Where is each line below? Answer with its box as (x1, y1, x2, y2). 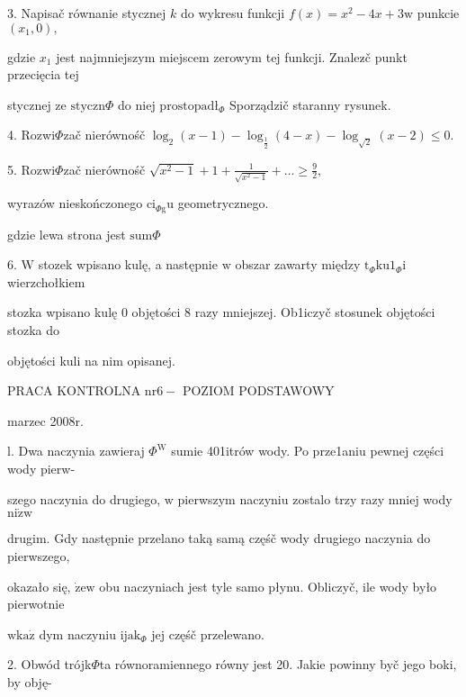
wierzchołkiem (7, 272, 85, 291)
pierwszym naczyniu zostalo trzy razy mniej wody (177, 489, 453, 508)
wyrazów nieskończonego (7, 194, 143, 213)
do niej (118, 95, 156, 113)
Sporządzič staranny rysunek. (229, 95, 391, 113)
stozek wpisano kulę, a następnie (38, 255, 218, 274)
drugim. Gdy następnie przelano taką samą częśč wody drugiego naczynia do (7, 529, 431, 548)
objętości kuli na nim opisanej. (7, 350, 175, 369)
